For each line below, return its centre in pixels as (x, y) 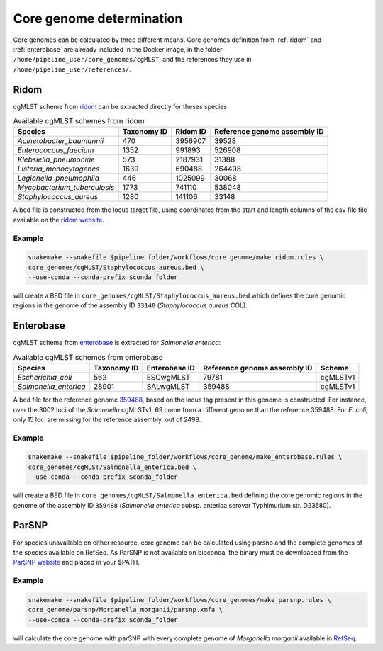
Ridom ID (191, 132)
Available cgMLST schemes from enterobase (88, 357)
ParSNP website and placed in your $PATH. (76, 562)
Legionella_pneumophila (58, 179)
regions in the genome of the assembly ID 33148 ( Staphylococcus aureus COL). (130, 305)
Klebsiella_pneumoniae (56, 159)
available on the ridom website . (59, 220)
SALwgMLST (168, 387)
